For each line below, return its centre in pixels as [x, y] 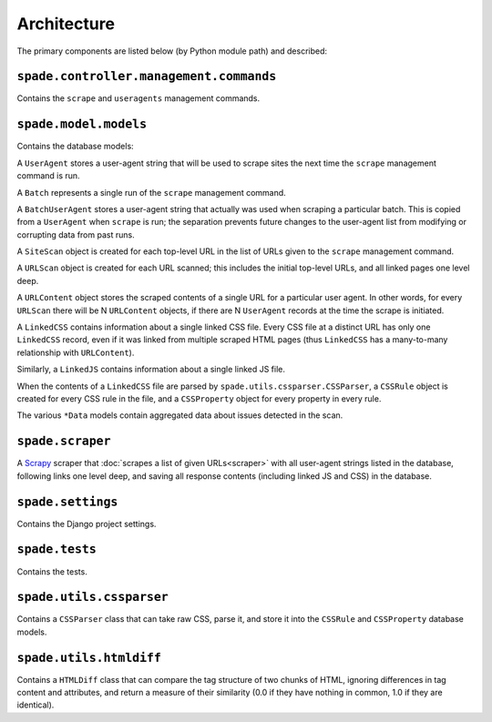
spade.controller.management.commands [147, 76]
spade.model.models [82, 124]
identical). [36, 705]
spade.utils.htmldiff [89, 657]
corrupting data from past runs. [76, 234]
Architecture [66, 24]
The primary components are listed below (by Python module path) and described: [172, 51]
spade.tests [57, 549]
